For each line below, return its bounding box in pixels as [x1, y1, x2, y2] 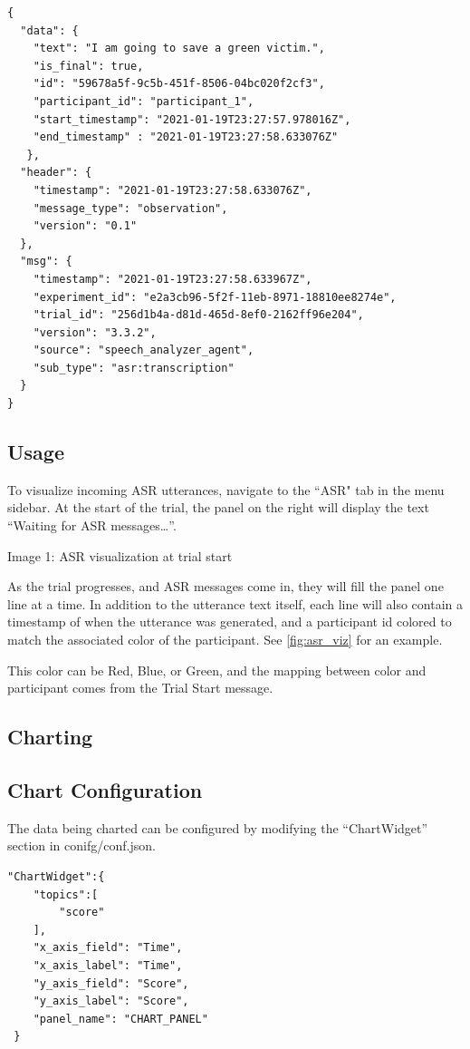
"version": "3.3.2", [33, 325, 157, 339]
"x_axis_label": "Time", [33, 958, 183, 972]
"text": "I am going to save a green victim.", [33, 42, 325, 55]
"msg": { [20, 255, 72, 268]
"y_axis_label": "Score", [33, 995, 189, 1008]
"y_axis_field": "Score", [33, 976, 189, 990]
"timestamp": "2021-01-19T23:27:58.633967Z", [33, 272, 312, 286]
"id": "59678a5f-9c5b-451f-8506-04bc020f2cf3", [33, 77, 325, 91]
